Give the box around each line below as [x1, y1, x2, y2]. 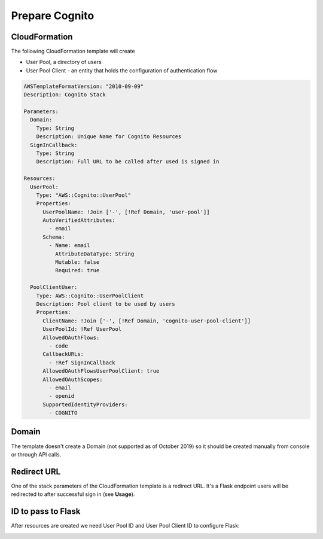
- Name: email [48, 242, 90, 249]
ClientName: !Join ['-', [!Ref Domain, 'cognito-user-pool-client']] [42, 317, 251, 324]
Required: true [54, 267, 100, 274]
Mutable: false [54, 259, 100, 266]
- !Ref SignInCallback [48, 359, 116, 366]
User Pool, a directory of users [26, 59, 102, 66]
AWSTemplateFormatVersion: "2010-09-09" [23, 83, 144, 90]
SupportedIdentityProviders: [42, 401, 128, 408]
